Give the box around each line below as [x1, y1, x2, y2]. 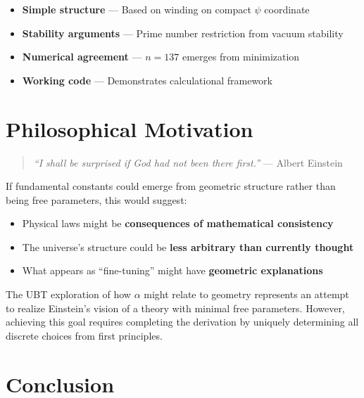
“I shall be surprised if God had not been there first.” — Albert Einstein [33, 155, 343, 169]
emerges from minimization [182, 49, 300, 64]
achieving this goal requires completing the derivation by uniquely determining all [6, 314, 359, 329]
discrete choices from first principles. [6, 328, 163, 342]
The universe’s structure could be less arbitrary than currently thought [22, 239, 354, 254]
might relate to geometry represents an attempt [144, 287, 349, 302]
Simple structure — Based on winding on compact [22, 2, 251, 16]
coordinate [264, 2, 310, 16]
